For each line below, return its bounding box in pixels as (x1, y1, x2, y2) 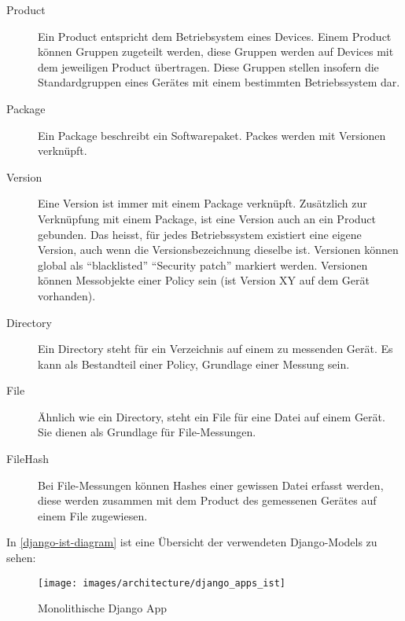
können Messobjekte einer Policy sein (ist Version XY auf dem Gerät (38, 272, 370, 288)
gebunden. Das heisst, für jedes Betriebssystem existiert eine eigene (38, 226, 362, 242)
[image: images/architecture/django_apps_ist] (38, 577, 285, 589)
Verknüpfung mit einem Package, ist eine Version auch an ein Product (38, 210, 377, 226)
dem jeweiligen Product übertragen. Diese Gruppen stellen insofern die (38, 58, 379, 75)
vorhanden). (38, 287, 96, 303)
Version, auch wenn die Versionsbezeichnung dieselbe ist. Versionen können (38, 241, 399, 258)
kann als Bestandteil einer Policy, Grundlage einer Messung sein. (38, 355, 350, 372)
